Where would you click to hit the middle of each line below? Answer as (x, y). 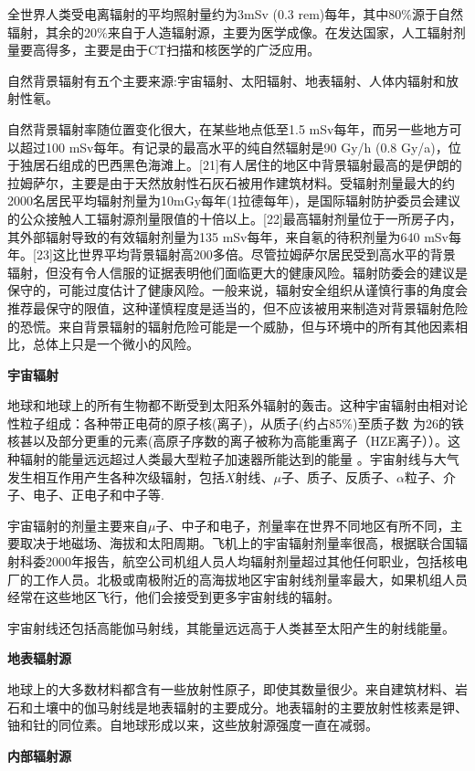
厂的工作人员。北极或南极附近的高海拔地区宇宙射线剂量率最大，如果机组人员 (237, 579)
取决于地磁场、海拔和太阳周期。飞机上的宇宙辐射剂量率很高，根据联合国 (237, 543)
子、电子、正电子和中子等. (86, 495)
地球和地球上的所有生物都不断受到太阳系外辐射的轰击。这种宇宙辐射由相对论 (237, 405)
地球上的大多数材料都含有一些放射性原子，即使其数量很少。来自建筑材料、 (231, 689)
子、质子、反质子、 (339, 476)
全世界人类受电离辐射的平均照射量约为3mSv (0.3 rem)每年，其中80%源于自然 (235, 14)
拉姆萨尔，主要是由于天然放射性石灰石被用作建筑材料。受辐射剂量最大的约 (231, 182)
